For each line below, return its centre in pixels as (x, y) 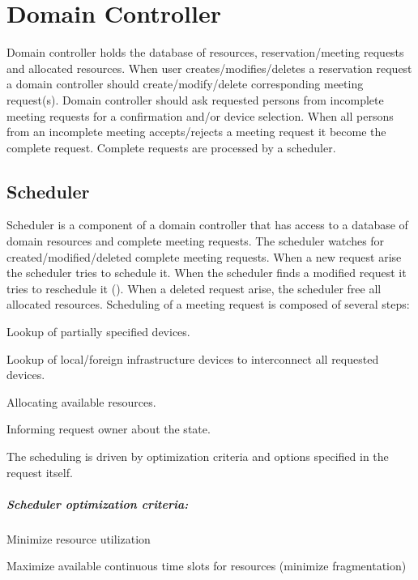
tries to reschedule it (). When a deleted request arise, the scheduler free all (194, 288)
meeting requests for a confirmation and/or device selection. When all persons (200, 115)
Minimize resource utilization (79, 538)
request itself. (40, 472)
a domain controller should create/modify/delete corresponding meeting (185, 84)
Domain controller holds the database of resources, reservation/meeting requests (205, 52)
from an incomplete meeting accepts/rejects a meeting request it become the (196, 132)
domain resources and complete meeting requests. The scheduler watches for (196, 241)
